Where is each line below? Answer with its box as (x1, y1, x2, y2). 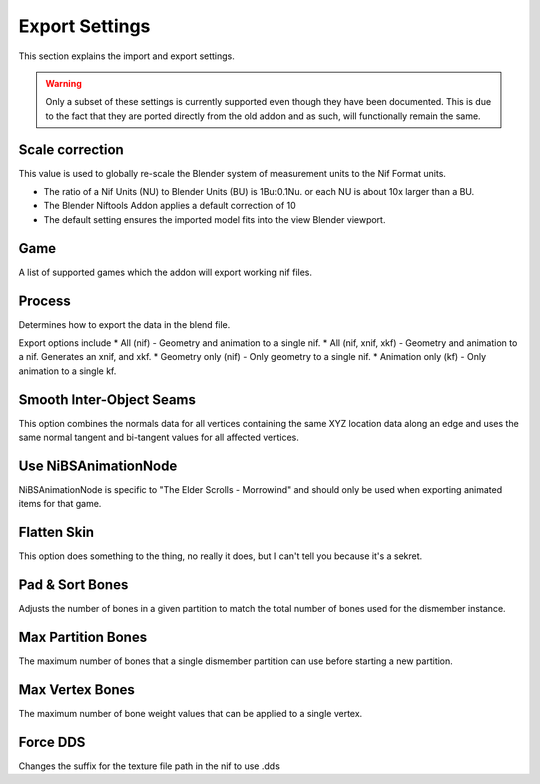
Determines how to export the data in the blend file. (18, 318, 231, 330)
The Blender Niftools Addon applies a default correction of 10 (43, 200, 297, 212)
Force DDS (18, 733, 86, 750)
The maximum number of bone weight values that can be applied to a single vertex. (18, 708, 363, 719)
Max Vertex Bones (18, 681, 135, 698)
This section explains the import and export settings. (18, 50, 235, 62)
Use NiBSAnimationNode (18, 457, 178, 474)
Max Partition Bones (18, 629, 148, 645)
